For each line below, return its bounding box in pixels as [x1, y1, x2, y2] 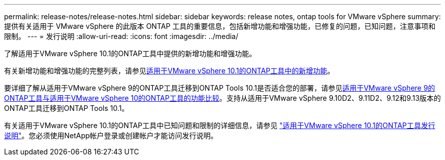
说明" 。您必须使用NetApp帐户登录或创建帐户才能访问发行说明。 [4, 131, 218, 140]
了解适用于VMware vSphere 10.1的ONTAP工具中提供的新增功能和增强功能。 [4, 49, 257, 58]
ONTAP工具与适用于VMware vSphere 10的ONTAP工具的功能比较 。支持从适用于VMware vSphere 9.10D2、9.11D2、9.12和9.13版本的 [4, 94, 441, 102]
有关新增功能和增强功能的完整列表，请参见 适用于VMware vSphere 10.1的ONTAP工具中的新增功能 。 [4, 66, 335, 75]
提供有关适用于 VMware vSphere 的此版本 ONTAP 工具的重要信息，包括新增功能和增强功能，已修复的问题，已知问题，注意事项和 [4, 22, 436, 30]
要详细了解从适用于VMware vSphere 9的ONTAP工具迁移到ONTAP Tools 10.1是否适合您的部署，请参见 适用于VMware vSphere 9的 [4, 84, 435, 92]
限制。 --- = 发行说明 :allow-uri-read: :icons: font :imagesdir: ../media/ [4, 32, 239, 41]
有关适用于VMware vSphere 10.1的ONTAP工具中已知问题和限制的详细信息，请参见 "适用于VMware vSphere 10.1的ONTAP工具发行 [4, 121, 435, 130]
